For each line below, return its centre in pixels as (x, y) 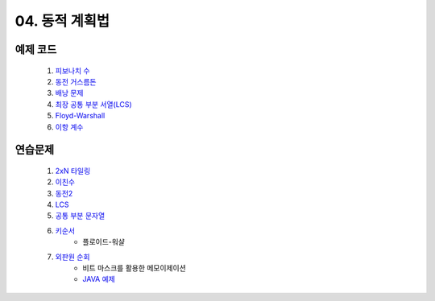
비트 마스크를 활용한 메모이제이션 (135, 268)
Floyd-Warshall (80, 116)
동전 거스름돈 (76, 81)
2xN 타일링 (73, 171)
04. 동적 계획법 (62, 21)
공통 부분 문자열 (80, 216)
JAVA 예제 (99, 279)
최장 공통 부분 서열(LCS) (93, 104)
